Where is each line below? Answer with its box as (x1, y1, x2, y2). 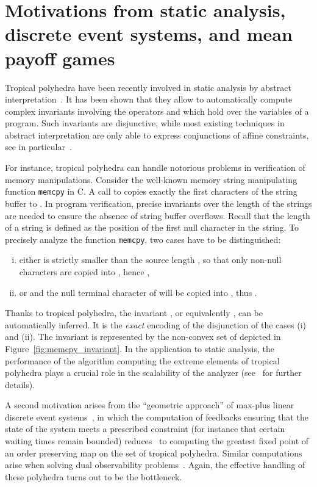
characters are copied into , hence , (19, 265, 150, 278)
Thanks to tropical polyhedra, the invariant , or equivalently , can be (5, 306, 263, 319)
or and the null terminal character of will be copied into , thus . (19, 286, 257, 298)
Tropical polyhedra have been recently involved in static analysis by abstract (5, 81, 291, 93)
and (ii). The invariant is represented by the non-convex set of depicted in (5, 330, 281, 343)
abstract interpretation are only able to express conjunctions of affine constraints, (5, 128, 309, 141)
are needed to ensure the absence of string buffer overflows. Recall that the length (5, 209, 310, 222)
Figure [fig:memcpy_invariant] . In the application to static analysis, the (5, 342, 274, 355)
